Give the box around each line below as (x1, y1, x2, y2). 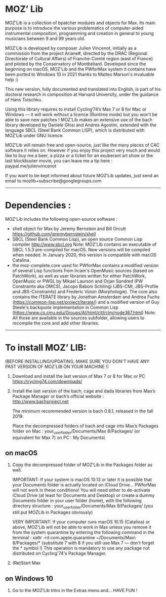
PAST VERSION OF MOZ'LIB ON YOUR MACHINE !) (5, 363, 109, 369)
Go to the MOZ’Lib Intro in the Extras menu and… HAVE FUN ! (12, 588, 137, 594)
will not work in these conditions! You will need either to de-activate (12, 487, 151, 493)
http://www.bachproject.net (12, 398, 69, 404)
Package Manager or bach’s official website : (12, 393, 104, 399)
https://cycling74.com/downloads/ (12, 378, 83, 384)
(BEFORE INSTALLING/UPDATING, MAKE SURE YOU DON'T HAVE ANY (5, 358, 150, 364)
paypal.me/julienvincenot (5, 163, 57, 169)
